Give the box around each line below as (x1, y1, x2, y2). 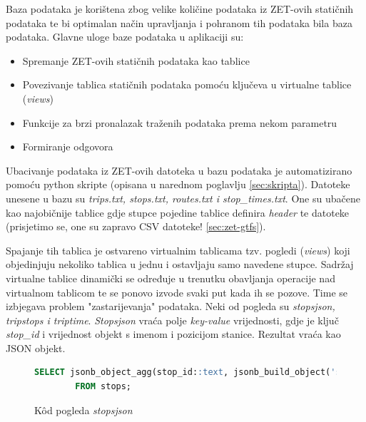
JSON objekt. (6, 340, 66, 355)
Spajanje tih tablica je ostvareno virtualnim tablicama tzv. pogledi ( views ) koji (6, 242, 350, 257)
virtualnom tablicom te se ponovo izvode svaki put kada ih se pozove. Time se (6, 284, 348, 299)
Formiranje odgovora (22, 139, 113, 154)
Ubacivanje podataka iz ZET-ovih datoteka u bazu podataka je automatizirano (6, 163, 352, 177)
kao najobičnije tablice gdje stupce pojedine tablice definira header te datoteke (6, 205, 350, 220)
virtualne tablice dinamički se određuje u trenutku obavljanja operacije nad (6, 270, 335, 285)
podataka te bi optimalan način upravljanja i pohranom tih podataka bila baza (6, 15, 352, 30)
